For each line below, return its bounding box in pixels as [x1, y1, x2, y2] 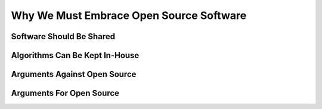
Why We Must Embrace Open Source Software [11, 9, 247, 22]
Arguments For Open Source [11, 88, 119, 98]
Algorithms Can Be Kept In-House [11, 50, 140, 60]
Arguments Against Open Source [11, 69, 137, 79]
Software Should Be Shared [11, 31, 116, 41]
